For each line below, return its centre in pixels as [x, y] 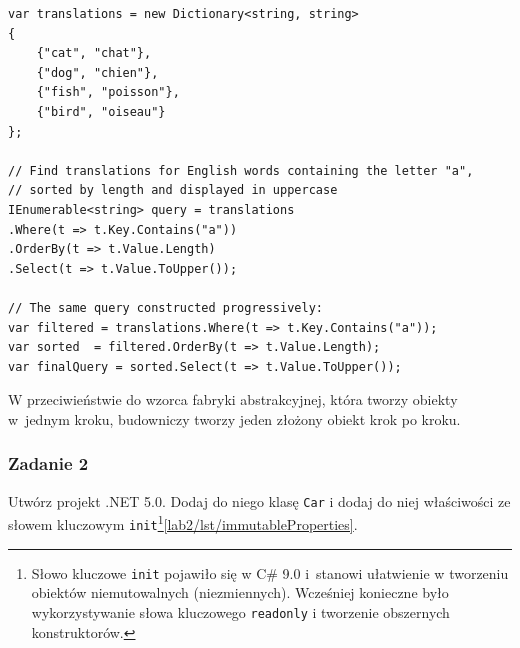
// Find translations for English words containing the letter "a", [241, 170]
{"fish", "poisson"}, [108, 92]
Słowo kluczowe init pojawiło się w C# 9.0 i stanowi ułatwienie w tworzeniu [270, 572]
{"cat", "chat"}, [94, 53]
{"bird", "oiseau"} [101, 111]
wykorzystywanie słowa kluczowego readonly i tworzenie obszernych [240, 611]
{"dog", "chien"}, [97, 72]
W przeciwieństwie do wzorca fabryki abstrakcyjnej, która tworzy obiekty [233, 399]
